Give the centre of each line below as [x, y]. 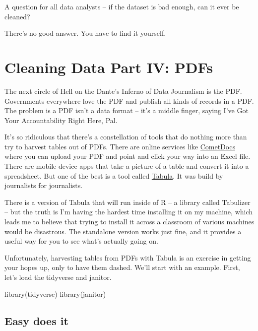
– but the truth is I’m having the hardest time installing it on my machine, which [129, 212]
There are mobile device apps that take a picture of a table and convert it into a [127, 166]
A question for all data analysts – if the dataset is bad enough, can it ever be [122, 6]
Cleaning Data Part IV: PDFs [109, 67]
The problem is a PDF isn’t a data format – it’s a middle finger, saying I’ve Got [127, 110]
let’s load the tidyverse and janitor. [58, 277]
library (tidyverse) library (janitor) [55, 294]
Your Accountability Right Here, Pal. [61, 120]
